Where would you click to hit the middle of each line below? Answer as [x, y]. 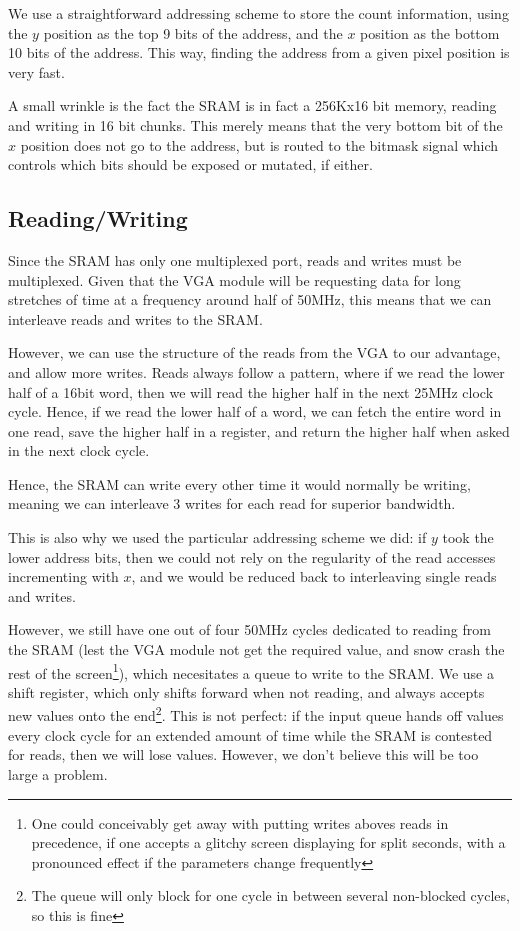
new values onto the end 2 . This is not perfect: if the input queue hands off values [256, 714]
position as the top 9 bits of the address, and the [193, 32]
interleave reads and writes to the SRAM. [135, 318]
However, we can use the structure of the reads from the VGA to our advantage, [254, 352]
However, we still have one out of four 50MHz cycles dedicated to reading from [249, 629]
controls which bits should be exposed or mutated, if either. [190, 164]
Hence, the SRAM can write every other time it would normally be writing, [239, 483]
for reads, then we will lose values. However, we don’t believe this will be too [243, 754]
